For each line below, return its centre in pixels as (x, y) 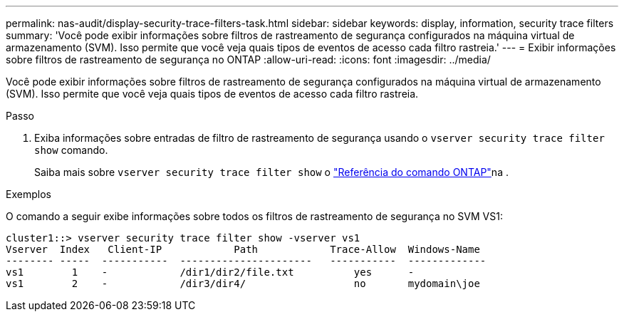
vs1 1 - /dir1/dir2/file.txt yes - (210, 272)
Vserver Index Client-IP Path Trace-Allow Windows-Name (243, 249)
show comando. (71, 150)
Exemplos (28, 194)
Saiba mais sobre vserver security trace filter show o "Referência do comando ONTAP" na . (271, 172)
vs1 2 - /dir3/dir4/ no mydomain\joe (243, 284)
